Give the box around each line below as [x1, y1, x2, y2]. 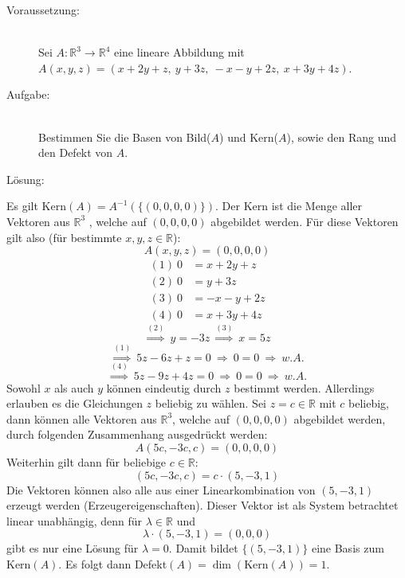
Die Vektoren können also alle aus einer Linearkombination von [6, 481, 316, 498]
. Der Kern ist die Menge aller [215, 197, 362, 214]
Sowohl [6, 379, 41, 396]
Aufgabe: [6, 86, 50, 103]
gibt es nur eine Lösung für [6, 540, 139, 557]
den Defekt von [38, 144, 113, 161]
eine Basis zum [311, 540, 384, 557]
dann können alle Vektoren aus [6, 410, 157, 427]
